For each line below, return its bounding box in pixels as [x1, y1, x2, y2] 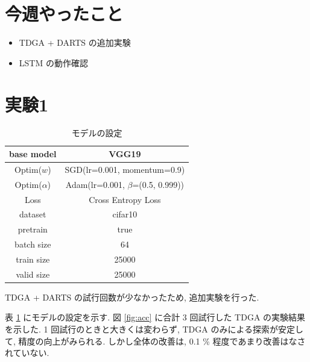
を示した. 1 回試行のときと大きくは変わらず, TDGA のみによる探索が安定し [5, 323, 304, 335]
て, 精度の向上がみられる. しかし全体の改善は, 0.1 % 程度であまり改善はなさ [5, 334, 306, 347]
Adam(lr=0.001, [65, 178, 125, 190]
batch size [14, 238, 51, 251]
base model [9, 148, 57, 160]
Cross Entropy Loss [89, 193, 161, 205]
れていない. [5, 346, 49, 359]
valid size [16, 267, 50, 280]
